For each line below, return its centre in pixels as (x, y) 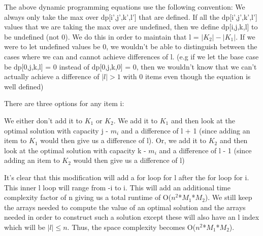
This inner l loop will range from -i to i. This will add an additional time (117, 187)
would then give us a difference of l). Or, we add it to (123, 140)
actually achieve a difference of (52, 76)
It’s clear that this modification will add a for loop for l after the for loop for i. (127, 177)
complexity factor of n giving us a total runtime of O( (88, 197)
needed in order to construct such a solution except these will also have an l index (132, 217)
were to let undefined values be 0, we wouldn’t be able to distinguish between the (131, 46)
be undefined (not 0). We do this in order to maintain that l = (102, 36)
